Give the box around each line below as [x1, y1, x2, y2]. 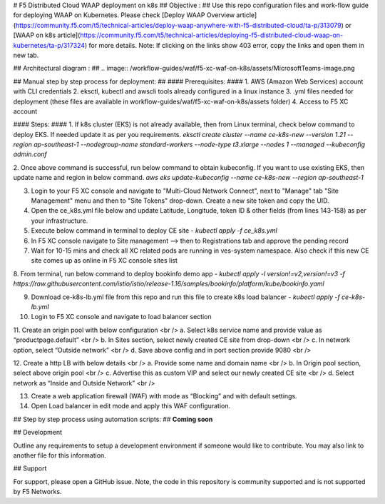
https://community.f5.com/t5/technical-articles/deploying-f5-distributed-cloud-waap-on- [79, 31, 344, 39]
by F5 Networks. [13, 488, 62, 496]
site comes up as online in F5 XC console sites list [31, 256, 178, 265]
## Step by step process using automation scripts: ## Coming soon [13, 415, 213, 423]
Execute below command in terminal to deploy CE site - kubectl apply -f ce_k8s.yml [31, 226, 277, 235]
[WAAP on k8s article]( [13, 31, 81, 39]
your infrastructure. [31, 216, 88, 225]
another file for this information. [13, 451, 106, 460]
